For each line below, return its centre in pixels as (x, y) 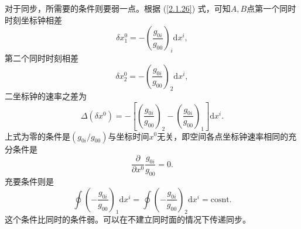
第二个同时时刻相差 (42, 58)
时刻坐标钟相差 (33, 20)
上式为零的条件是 (37, 136)
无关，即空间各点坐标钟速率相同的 (223, 136)
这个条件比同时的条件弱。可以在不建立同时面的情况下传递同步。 (128, 219)
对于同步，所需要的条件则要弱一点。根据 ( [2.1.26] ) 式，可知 (118, 8)
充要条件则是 (29, 181)
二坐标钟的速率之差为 (46, 96)
